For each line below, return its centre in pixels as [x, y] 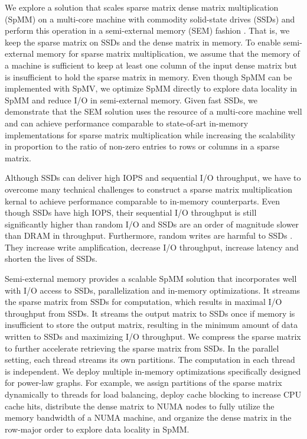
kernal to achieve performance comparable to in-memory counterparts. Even [143, 201]
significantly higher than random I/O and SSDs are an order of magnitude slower [152, 224]
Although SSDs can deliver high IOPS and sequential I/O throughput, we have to [153, 178]
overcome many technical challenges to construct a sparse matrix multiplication [148, 189]
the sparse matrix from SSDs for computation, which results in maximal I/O [143, 302]
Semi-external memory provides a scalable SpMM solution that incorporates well [151, 279]
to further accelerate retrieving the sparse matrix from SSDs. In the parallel [142, 348]
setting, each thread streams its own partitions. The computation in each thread [150, 360]
